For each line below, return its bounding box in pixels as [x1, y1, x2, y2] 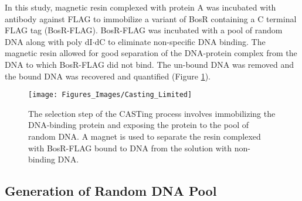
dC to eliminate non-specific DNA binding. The [94, 35, 266, 47]
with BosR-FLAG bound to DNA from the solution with [28, 141, 232, 154]
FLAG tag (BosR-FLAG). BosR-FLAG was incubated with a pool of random [5, 24, 283, 36]
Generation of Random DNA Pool [5, 182, 217, 200]
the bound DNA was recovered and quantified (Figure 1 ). [5, 70, 211, 82]
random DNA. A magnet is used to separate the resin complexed [28, 130, 261, 142]
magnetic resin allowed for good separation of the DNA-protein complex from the [5, 47, 297, 59]
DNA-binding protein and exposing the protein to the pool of [28, 119, 249, 131]
